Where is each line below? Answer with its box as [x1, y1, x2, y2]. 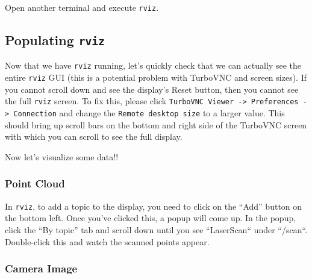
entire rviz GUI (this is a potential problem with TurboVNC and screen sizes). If [5, 71, 307, 84]
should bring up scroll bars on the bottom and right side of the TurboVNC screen [5, 118, 307, 131]
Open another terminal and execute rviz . [5, 1, 159, 13]
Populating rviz [5, 31, 105, 49]
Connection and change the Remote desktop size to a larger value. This [13, 107, 285, 119]
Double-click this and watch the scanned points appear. [5, 235, 210, 248]
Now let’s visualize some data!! [5, 150, 119, 163]
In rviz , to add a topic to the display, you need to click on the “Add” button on [5, 199, 302, 212]
